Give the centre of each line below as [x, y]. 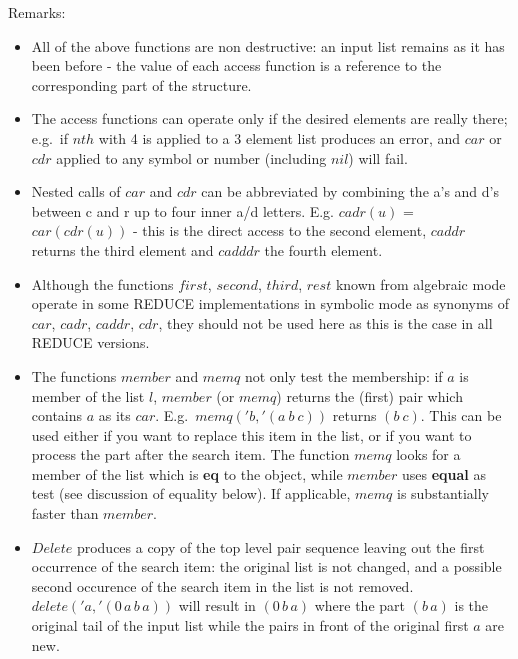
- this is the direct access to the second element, [279, 230]
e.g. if [49, 137]
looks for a [428, 454]
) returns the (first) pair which [369, 395]
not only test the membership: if [343, 375]
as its [114, 415]
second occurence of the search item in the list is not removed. [222, 585]
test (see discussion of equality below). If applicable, [191, 493]
